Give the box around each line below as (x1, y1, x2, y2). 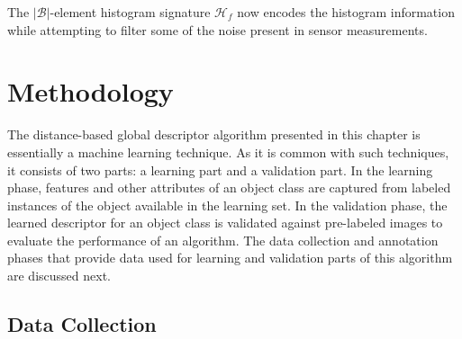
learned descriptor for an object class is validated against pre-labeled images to (7, 213, 443, 232)
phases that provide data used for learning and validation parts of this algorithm (7, 248, 453, 267)
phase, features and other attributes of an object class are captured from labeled (7, 178, 451, 197)
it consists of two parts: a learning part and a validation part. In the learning (7, 160, 433, 179)
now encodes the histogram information (237, 3, 455, 21)
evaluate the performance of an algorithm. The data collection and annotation (7, 230, 439, 249)
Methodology (7, 73, 174, 110)
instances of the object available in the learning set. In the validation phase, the (7, 195, 448, 214)
